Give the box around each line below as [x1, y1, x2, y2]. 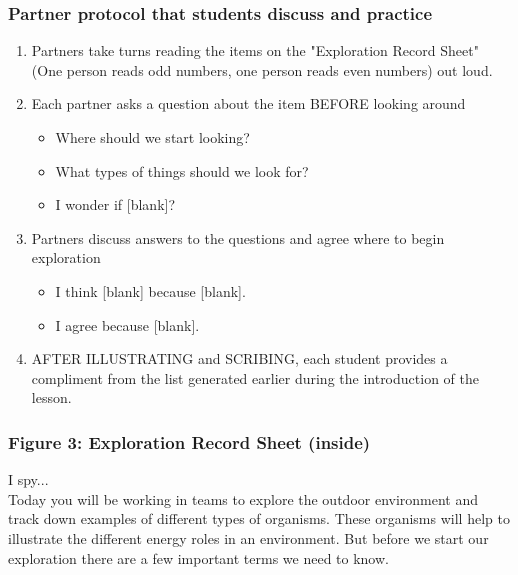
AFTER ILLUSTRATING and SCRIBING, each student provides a [31, 348, 448, 369]
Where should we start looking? [55, 127, 250, 147]
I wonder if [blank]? [55, 194, 176, 215]
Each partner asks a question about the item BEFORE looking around [31, 93, 466, 114]
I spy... [8, 469, 49, 490]
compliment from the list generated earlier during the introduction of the [31, 367, 479, 388]
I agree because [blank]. [55, 314, 200, 335]
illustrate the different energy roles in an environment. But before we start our [8, 527, 489, 548]
